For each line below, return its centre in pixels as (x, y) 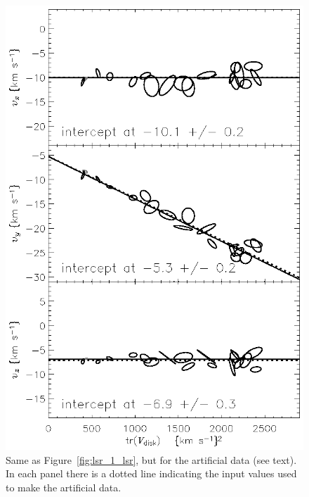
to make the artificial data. (64, 487)
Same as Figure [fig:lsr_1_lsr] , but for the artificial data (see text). (151, 459)
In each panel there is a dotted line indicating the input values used (151, 473)
